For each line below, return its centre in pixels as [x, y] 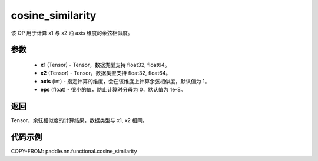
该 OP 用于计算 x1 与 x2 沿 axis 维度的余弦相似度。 [72, 33]
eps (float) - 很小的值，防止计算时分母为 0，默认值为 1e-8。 [113, 90]
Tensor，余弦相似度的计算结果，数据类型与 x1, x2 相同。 [79, 120]
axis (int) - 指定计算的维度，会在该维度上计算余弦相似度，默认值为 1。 [125, 81]
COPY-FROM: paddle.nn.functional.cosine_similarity [74, 151]
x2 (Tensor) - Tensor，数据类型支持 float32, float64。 [106, 73]
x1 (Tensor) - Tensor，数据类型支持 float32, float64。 [105, 65]
